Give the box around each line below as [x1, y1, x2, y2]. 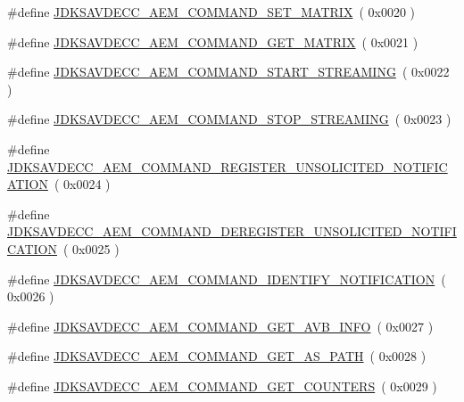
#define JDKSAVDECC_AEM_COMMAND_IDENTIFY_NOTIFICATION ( [7, 269, 446, 288]
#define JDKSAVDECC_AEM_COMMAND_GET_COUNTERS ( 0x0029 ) [7, 376, 437, 395]
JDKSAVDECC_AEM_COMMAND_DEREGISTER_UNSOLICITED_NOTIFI [7, 222, 457, 241]
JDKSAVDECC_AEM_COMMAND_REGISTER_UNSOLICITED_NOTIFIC [7, 157, 448, 176]
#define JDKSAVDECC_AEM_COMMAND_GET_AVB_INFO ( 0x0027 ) [7, 316, 434, 335]
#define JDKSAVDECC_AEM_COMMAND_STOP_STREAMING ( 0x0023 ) [7, 110, 452, 128]
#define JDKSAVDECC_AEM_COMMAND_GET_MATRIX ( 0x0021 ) [7, 32, 418, 51]
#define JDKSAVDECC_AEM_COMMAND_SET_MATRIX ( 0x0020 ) [7, 3, 415, 21]
